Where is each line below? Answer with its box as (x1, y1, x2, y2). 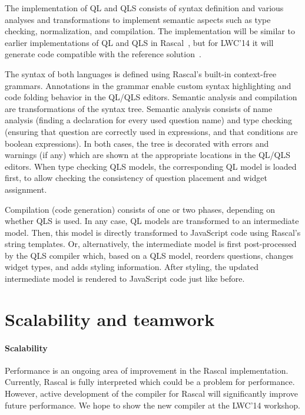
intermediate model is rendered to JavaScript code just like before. (5, 272, 245, 285)
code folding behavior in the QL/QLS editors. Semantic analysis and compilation (5, 91, 297, 103)
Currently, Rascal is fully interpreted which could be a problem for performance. (5, 376, 295, 388)
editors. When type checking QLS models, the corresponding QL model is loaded (5, 160, 297, 172)
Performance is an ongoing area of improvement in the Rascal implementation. (5, 364, 289, 376)
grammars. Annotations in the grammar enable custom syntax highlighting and (5, 79, 291, 91)
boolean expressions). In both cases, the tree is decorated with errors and (5, 137, 269, 149)
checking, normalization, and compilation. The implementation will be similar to (5, 25, 295, 37)
